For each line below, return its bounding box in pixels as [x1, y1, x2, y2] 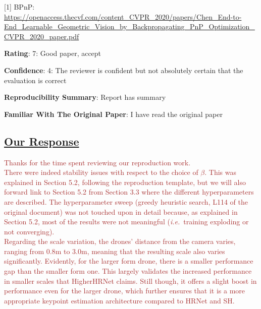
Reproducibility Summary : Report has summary [4, 92, 166, 102]
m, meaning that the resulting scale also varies [81, 245, 225, 256]
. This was [204, 167, 237, 177]
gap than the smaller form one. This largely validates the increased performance [4, 266, 252, 276]
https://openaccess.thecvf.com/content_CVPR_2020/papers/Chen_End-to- [4, 11, 242, 22]
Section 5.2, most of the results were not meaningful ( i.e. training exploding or [4, 216, 249, 227]
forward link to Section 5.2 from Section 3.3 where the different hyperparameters [4, 187, 254, 197]
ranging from [4, 245, 44, 256]
